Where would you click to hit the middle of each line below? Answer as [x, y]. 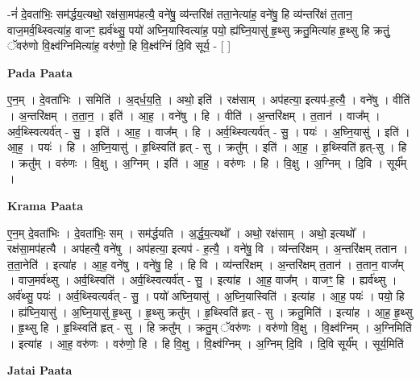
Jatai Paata [40, 370]
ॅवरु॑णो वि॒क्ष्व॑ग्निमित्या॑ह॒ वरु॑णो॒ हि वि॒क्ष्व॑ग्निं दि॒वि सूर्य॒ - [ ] [119, 46]
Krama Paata [45, 205]
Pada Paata [40, 72]
